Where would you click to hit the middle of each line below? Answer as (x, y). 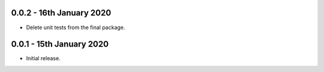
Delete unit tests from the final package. (76, 27)
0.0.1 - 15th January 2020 (60, 44)
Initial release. (43, 58)
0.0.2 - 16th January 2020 (61, 13)
